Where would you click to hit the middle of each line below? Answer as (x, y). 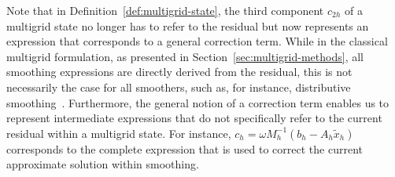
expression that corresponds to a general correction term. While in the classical (197, 41)
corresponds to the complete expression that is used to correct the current (185, 148)
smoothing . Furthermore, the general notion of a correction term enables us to (198, 102)
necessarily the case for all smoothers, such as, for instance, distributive (179, 87)
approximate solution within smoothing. (103, 164)
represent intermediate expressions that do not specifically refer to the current (194, 118)
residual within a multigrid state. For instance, (119, 133)
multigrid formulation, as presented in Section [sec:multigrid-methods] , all (185, 56)
